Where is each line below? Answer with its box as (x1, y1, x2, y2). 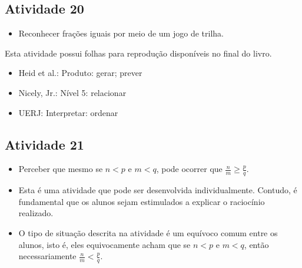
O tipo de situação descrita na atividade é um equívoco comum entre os (18, 226, 278, 239)
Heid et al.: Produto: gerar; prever (18, 67, 142, 79)
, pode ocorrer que (156, 163, 223, 175)
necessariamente (18, 250, 77, 262)
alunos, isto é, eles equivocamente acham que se (18, 238, 191, 250)
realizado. (18, 207, 54, 219)
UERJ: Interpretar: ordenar (18, 106, 118, 118)
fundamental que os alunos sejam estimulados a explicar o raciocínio (18, 195, 265, 207)
